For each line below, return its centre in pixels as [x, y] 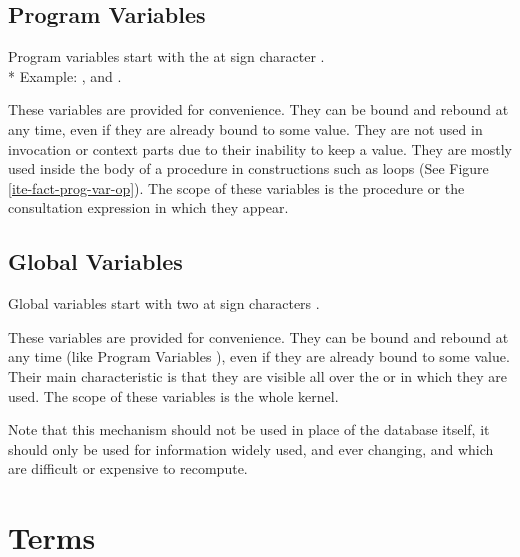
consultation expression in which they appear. [148, 207]
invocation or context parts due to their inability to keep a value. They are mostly [260, 148]
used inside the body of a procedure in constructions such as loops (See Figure [248, 168]
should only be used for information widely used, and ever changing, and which [251, 448]
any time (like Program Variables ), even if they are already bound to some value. [259, 356]
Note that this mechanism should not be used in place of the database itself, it [249, 429]
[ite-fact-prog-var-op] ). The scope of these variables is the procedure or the [236, 187]
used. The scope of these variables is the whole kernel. [173, 395]
